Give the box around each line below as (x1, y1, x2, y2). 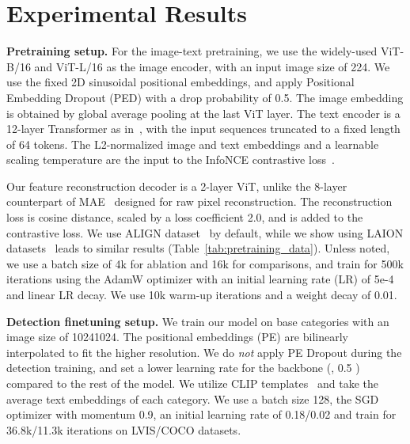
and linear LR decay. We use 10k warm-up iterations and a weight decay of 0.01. (6, 287, 397, 303)
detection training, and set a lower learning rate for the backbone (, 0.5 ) (6, 359, 360, 376)
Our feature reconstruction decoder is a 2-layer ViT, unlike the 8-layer (6, 177, 347, 194)
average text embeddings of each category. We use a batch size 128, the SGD (6, 390, 379, 407)
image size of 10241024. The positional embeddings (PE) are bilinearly (6, 328, 348, 345)
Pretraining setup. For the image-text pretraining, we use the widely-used (6, 43, 378, 59)
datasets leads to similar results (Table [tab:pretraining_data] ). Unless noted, (6, 240, 390, 256)
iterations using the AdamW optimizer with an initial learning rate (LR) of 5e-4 (6, 271, 394, 287)
